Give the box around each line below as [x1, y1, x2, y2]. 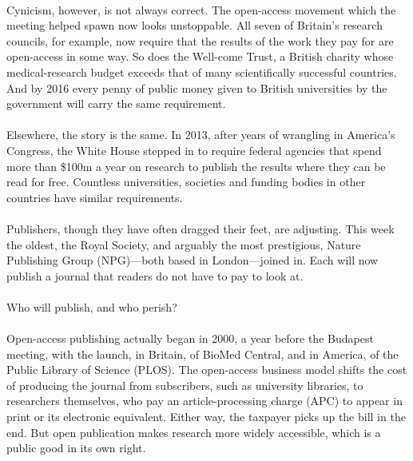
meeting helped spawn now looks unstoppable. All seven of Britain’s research [6, 17, 383, 34]
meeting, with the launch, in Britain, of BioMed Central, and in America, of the [6, 345, 399, 362]
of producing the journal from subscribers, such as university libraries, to [6, 376, 363, 393]
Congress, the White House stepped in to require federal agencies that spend [6, 141, 382, 158]
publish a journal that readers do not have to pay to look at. [6, 267, 304, 284]
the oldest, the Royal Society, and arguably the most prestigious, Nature [6, 236, 361, 252]
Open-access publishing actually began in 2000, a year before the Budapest [6, 330, 374, 347]
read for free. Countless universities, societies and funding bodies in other [6, 173, 366, 190]
